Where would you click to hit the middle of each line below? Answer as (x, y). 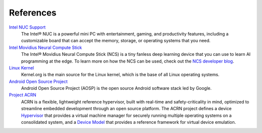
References (33, 13)
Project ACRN (23, 95)
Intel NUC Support (27, 27)
